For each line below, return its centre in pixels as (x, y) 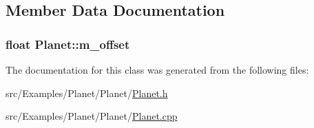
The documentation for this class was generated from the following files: (157, 70)
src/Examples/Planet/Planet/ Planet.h (87, 93)
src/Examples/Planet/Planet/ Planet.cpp (92, 116)
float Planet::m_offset (68, 44)
